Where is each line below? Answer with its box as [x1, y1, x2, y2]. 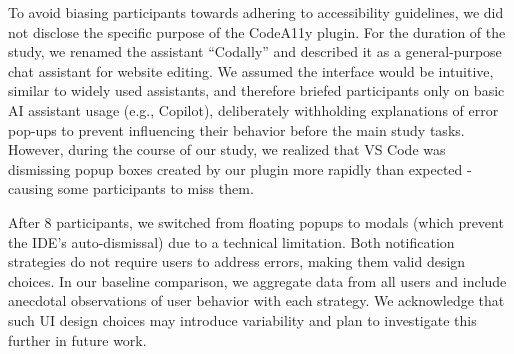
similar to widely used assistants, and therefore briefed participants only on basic [8, 80, 505, 101]
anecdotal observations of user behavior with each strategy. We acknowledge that [8, 290, 505, 311]
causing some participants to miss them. [8, 178, 254, 199]
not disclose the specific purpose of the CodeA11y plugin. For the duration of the [8, 21, 506, 42]
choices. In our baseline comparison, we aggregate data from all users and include [8, 270, 507, 291]
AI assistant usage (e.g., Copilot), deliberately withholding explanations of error [8, 99, 499, 120]
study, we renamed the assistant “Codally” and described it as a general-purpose [8, 41, 502, 62]
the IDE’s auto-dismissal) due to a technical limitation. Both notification [8, 231, 455, 252]
